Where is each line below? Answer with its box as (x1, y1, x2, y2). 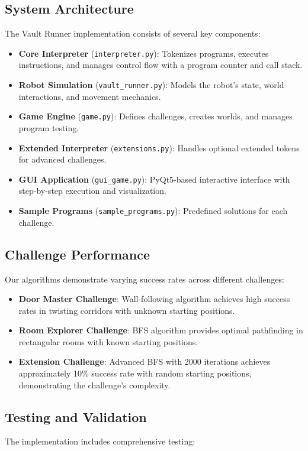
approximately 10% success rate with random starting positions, (18, 367, 252, 379)
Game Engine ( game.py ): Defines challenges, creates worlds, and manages (18, 110, 293, 122)
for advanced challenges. (18, 153, 107, 166)
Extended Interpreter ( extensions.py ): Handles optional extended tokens (18, 141, 300, 154)
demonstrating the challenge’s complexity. (18, 378, 171, 391)
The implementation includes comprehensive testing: (5, 435, 195, 447)
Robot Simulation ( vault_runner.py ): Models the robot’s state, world (18, 79, 284, 91)
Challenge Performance (5, 245, 150, 263)
